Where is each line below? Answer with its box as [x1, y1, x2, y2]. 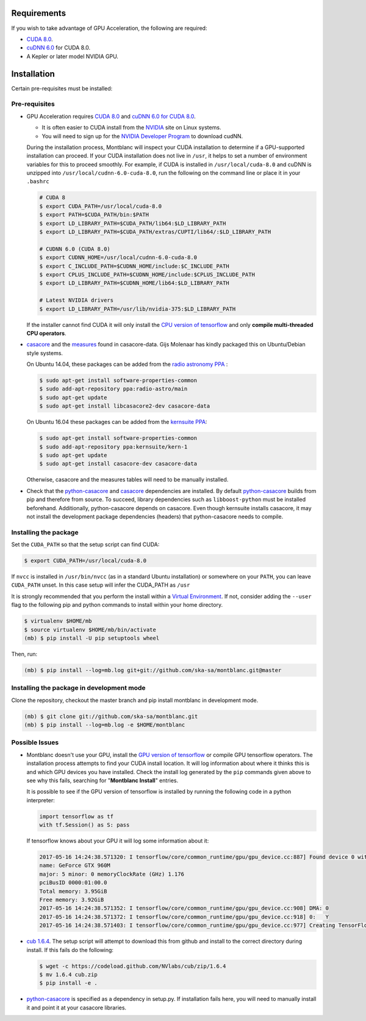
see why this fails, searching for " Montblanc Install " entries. [26, 777, 179, 784]
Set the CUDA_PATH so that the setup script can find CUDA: [11, 541, 160, 548]
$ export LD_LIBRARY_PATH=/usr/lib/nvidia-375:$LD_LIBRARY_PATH [39, 306, 236, 312]
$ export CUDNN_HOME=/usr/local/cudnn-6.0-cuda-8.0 [39, 254, 198, 261]
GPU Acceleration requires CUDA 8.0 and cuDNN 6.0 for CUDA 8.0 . [26, 112, 196, 120]
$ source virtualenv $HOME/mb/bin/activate [24, 626, 157, 633]
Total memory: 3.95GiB [39, 888, 107, 895]
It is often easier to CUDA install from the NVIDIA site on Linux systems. [41, 124, 221, 131]
